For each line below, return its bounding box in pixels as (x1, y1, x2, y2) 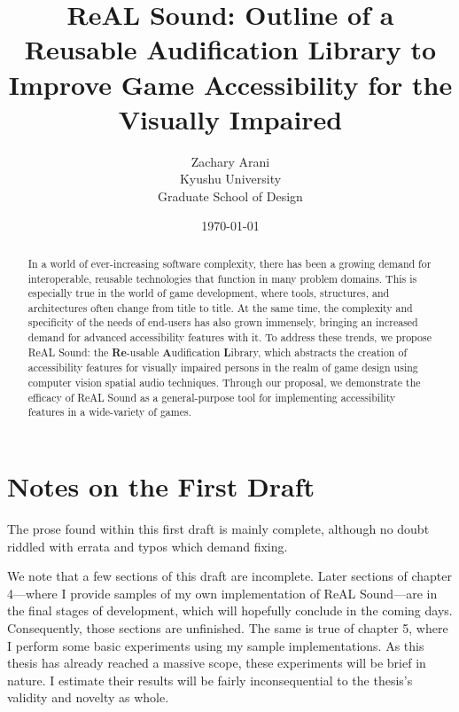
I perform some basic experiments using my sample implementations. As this (7, 636, 424, 654)
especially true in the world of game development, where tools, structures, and (27, 286, 390, 301)
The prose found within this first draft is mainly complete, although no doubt (7, 520, 430, 538)
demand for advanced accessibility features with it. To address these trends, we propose (27, 330, 432, 345)
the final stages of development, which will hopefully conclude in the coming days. (7, 601, 453, 620)
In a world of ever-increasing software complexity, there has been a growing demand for (27, 255, 432, 270)
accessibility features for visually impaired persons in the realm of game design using (27, 360, 418, 375)
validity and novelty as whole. (7, 688, 169, 707)
